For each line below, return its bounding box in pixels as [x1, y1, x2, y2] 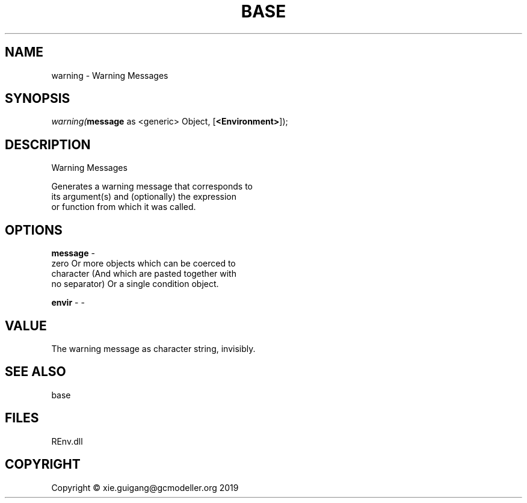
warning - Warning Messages [51, 70, 168, 81]
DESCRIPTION [5, 137, 91, 152]
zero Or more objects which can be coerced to [51, 258, 236, 269]
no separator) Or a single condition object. [51, 279, 219, 289]
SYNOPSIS [5, 91, 70, 106]
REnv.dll [51, 436, 83, 446]
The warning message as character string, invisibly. [51, 343, 256, 354]
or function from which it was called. [51, 202, 196, 212]
